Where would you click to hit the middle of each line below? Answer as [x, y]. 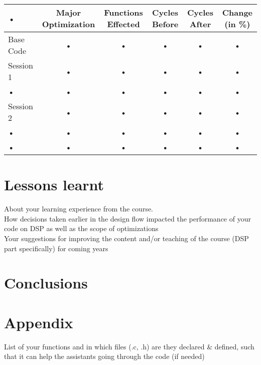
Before [165, 24]
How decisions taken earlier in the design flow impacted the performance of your [127, 218]
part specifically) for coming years [56, 248]
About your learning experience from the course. [79, 209]
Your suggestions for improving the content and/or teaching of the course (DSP [126, 238]
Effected [123, 24]
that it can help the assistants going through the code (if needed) [104, 356]
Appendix [39, 322]
